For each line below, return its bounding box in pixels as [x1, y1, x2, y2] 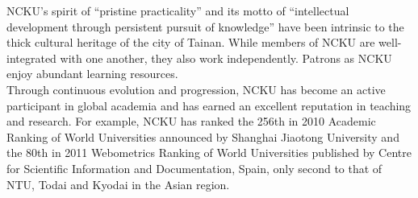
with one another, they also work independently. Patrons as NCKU [60, 49, 392, 66]
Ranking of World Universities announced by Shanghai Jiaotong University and [6, 128, 399, 145]
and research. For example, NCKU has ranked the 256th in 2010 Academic [6, 113, 376, 130]
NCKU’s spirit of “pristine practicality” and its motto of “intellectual [6, 2, 349, 19]
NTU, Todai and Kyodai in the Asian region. [6, 175, 230, 192]
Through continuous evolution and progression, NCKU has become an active [6, 80, 386, 97]
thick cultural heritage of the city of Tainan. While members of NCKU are [6, 34, 375, 51]
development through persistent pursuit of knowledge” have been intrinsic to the [6, 18, 404, 35]
